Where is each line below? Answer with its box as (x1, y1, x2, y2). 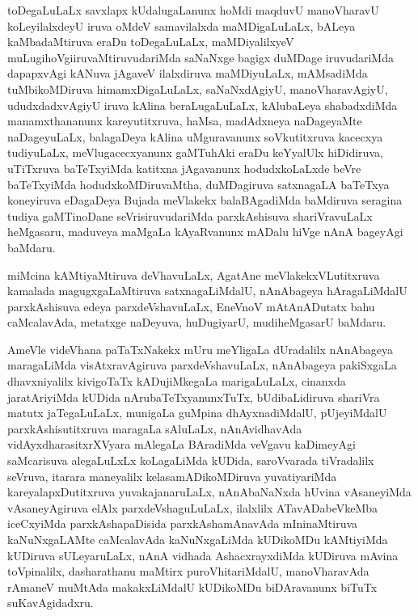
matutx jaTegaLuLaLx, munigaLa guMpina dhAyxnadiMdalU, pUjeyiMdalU (7, 404, 387, 421)
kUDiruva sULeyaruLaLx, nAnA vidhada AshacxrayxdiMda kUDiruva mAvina (7, 546, 399, 563)
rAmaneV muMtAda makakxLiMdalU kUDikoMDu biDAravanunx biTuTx (7, 578, 378, 595)
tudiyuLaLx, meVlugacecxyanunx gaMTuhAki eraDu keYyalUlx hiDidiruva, (7, 144, 383, 161)
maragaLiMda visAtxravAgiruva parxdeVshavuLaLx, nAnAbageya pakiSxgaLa (7, 357, 397, 373)
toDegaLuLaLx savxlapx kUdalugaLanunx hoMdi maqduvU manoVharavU (7, 2, 379, 18)
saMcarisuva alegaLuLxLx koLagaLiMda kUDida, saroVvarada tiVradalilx (7, 452, 374, 469)
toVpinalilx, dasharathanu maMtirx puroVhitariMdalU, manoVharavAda (7, 563, 369, 580)
